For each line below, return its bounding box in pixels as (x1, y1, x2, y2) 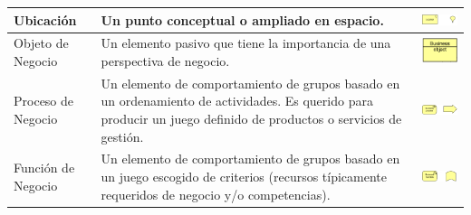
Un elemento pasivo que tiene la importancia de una (101, 33, 391, 52)
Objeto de (14, 33, 69, 52)
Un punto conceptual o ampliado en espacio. (101, 10, 384, 29)
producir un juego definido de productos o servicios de (101, 108, 402, 127)
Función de (14, 158, 75, 177)
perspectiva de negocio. (101, 51, 230, 70)
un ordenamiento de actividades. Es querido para (101, 91, 373, 110)
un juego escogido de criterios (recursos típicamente (101, 167, 388, 185)
